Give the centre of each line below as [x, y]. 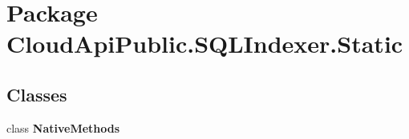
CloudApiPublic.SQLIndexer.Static [205, 44]
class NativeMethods [63, 127]
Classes [37, 94]
